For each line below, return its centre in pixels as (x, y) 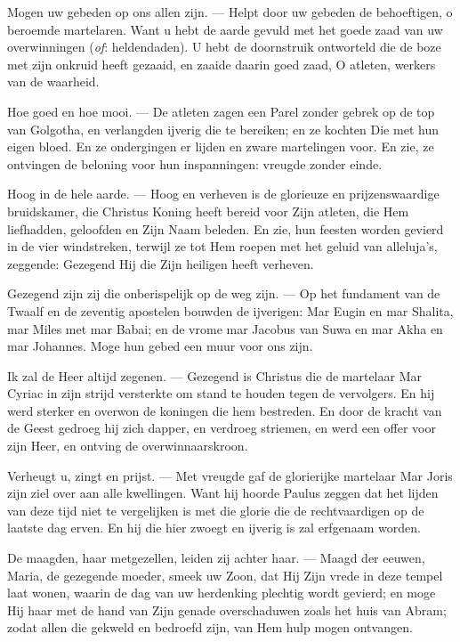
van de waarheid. (53, 81)
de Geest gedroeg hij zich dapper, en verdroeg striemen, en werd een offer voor (222, 428)
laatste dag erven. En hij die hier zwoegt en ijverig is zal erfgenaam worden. (214, 528)
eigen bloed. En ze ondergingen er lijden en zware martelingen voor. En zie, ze (221, 146)
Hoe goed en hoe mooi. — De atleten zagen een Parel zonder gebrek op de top (221, 111)
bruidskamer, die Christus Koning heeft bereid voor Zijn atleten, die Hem (208, 211)
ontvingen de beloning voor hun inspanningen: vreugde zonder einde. (195, 163)
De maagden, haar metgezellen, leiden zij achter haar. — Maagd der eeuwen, (216, 558)
